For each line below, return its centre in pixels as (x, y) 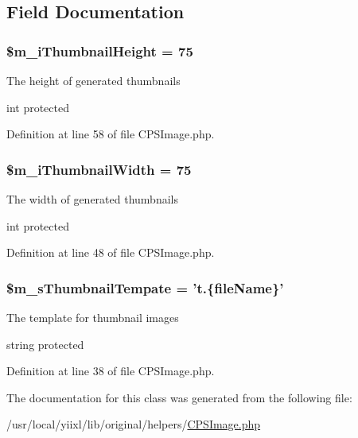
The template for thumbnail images (93, 317)
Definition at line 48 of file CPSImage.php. (111, 252)
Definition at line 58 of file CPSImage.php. (111, 134)
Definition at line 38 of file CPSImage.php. (111, 371)
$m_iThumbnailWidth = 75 (99, 169)
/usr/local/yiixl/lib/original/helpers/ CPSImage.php (134, 424)
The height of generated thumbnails (93, 80)
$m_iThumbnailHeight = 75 (100, 50)
